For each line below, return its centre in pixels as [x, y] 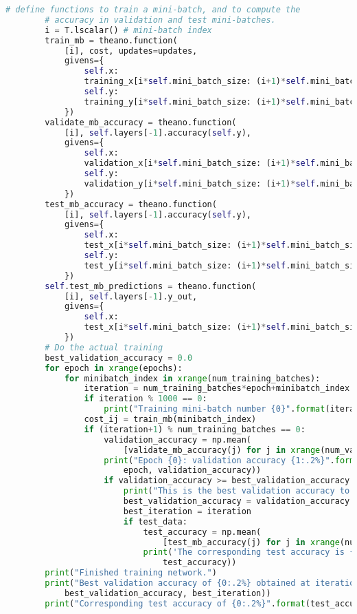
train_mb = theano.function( [111, 40]
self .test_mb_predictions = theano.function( [151, 286]
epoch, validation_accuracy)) [192, 470]
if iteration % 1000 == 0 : [146, 399]
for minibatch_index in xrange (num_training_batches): [192, 378]
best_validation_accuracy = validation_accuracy [237, 501]
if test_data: [155, 521]
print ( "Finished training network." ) [131, 573]
